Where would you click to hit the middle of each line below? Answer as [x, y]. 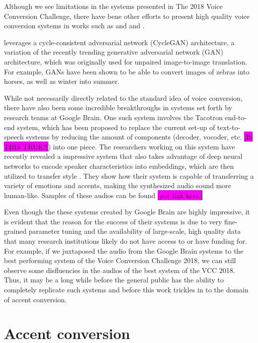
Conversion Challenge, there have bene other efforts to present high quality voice [127, 16]
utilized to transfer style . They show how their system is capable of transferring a [129, 175]
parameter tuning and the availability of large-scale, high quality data [135, 231]
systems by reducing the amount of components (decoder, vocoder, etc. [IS [139, 137]
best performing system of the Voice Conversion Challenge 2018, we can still [120, 260]
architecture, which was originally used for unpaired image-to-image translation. [126, 61]
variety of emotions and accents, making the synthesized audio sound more [118, 185]
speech [14, 137]
